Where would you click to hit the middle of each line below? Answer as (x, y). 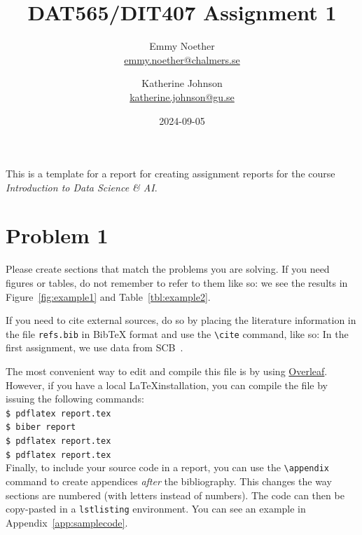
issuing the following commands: (75, 399)
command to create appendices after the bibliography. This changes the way (169, 481)
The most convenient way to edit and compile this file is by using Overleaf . (167, 371)
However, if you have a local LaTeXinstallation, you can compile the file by (167, 385)
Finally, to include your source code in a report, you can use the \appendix (168, 467)
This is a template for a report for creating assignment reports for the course (170, 174)
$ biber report (41, 427)
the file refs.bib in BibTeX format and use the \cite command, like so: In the (177, 333)
